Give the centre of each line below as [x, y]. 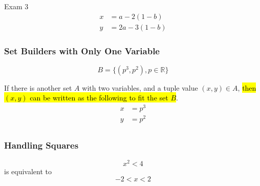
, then [247, 87]
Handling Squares [41, 145]
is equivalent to [28, 171]
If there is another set [38, 87]
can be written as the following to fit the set [99, 98]
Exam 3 [16, 6]
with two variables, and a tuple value [140, 87]
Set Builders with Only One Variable [82, 50]
